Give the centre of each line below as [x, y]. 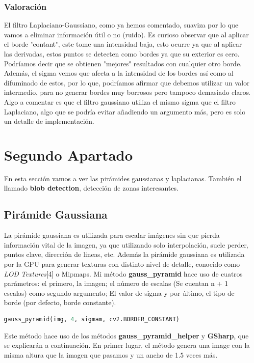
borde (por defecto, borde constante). [60, 302]
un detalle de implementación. [49, 121]
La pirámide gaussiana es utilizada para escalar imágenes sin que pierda [112, 235]
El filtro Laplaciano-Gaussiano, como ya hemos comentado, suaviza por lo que [121, 25]
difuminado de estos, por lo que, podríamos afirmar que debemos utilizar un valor [127, 82]
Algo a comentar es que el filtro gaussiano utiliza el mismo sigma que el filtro [120, 101]
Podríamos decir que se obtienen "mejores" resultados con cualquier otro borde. [123, 63]
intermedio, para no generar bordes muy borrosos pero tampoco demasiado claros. [127, 92]
